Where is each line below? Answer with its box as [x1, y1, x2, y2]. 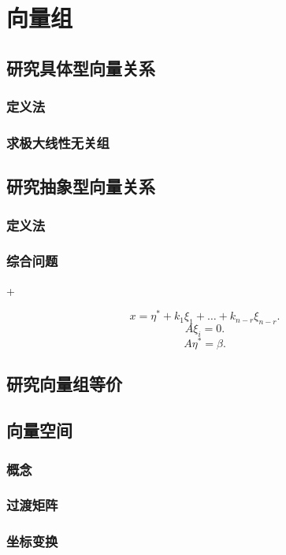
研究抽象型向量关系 [6, 174, 155, 198]
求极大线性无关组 [6, 132, 110, 152]
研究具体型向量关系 [6, 55, 155, 80]
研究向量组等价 [6, 372, 122, 396]
